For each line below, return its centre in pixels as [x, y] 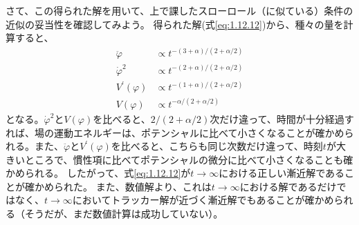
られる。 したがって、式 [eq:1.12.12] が [108, 173]
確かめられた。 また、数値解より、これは [118, 186]
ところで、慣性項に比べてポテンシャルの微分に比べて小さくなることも [184, 159]
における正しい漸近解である [282, 173]
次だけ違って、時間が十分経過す [282, 118]
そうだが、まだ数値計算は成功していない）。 [124, 214]
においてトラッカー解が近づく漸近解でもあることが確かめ [203, 200]
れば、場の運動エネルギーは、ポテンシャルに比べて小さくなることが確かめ [175, 132]
